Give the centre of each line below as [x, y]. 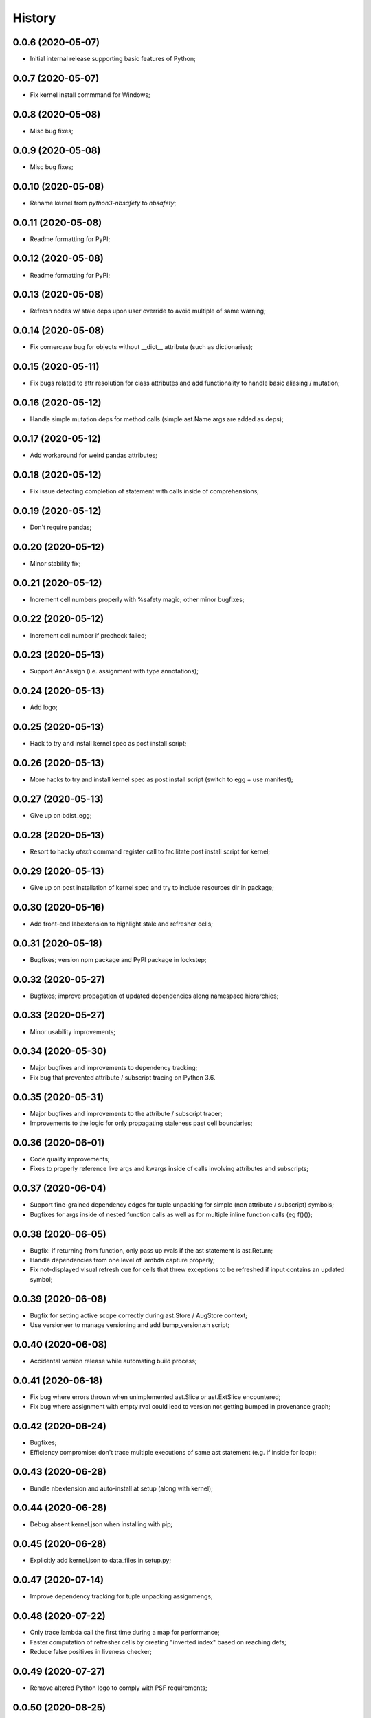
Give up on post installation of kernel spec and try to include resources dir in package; [152, 887]
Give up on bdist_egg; [61, 816]
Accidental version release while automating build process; [113, 1361]
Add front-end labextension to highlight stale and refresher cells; [121, 924]
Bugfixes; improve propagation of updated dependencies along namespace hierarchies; [154, 996]
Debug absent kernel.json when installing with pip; [101, 1524]
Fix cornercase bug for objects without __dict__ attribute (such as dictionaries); [142, 347]
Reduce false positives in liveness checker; [91, 1651]
